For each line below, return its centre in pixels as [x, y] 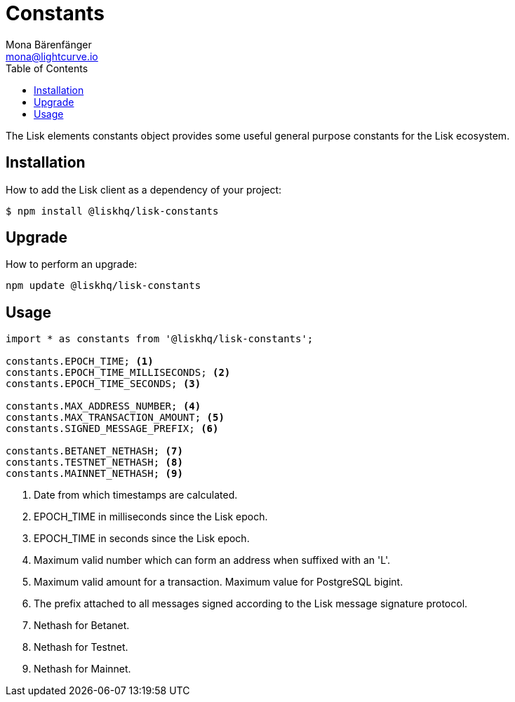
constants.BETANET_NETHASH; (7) [94, 451]
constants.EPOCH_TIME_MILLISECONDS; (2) [118, 373]
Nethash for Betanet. [82, 626]
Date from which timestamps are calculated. [136, 495]
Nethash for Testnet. [81, 647]
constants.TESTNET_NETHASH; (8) [94, 463]
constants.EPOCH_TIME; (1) [80, 362]
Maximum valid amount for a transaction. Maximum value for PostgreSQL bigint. [219, 582]
